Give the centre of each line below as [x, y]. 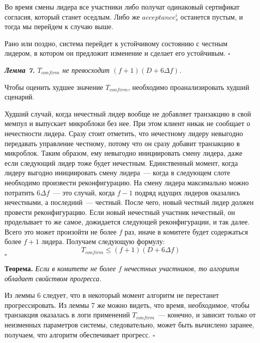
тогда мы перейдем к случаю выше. [59, 26]
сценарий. [20, 97]
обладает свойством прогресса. [53, 278]
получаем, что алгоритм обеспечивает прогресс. [78, 334]
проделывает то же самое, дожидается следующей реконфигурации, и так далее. [127, 222]
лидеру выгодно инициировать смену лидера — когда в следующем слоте [117, 173]
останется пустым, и [212, 16]
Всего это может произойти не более [61, 231]
